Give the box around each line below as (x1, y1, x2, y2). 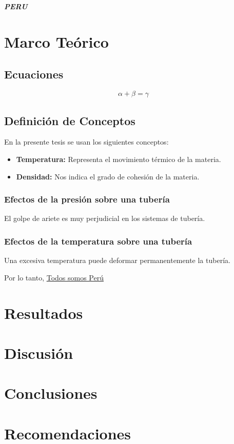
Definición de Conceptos (4, 112, 135, 128)
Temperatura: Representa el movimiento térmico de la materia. (16, 153, 221, 164)
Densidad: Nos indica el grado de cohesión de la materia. (16, 171, 200, 181)
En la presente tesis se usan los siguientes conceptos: (4, 136, 169, 147)
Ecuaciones (4, 66, 64, 82)
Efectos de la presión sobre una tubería (4, 193, 170, 206)
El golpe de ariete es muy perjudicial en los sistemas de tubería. (4, 213, 205, 224)
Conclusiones (4, 382, 98, 403)
